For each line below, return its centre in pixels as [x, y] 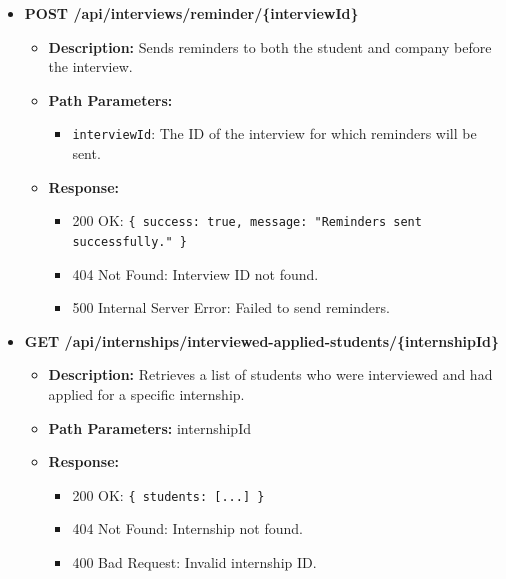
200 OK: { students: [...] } [168, 494]
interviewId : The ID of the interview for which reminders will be [274, 133]
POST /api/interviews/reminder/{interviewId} [191, 13]
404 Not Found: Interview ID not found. [195, 273]
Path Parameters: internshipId [149, 427]
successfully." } [129, 241]
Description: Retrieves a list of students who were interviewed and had [270, 374]
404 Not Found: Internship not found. [187, 528]
